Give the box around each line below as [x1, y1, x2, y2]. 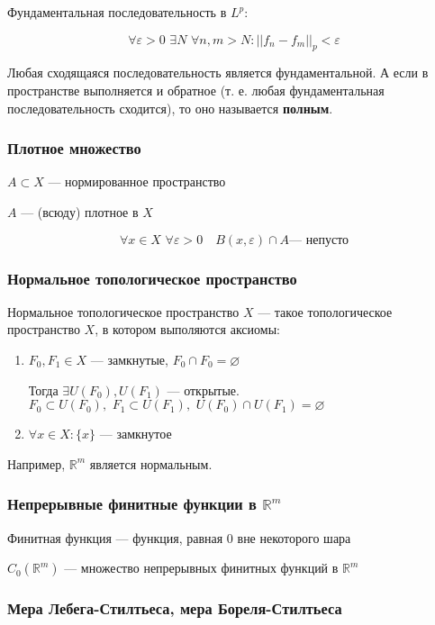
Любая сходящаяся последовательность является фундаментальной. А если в [7, 63, 429, 82]
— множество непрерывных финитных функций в [64, 558, 339, 577]
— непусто [289, 233, 349, 247]
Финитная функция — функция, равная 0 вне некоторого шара [7, 528, 351, 547]
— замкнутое [99, 424, 172, 443]
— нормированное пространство [48, 172, 226, 191]
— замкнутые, [90, 349, 168, 368]
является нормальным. [89, 454, 213, 473]
